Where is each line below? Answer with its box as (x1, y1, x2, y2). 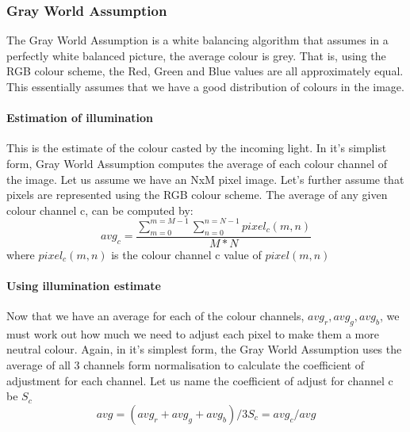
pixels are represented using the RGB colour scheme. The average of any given (6, 186, 388, 203)
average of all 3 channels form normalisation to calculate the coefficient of (6, 357, 364, 373)
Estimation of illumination (6, 109, 154, 126)
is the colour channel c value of (111, 246, 262, 262)
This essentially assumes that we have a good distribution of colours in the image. (6, 78, 404, 94)
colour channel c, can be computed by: (6, 201, 194, 218)
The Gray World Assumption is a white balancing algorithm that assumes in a (6, 32, 389, 48)
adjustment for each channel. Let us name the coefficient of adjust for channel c (6, 372, 393, 388)
